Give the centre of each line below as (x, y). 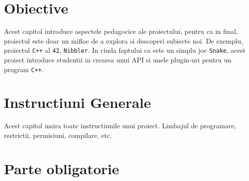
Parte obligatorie (62, 168)
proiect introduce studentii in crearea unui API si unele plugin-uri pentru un (118, 59)
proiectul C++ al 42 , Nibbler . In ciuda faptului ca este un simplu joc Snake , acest (125, 50)
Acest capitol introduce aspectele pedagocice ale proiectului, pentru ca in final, (121, 31)
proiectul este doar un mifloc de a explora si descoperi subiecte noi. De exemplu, (124, 40)
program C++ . (24, 69)
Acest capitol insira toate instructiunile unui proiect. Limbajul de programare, (120, 126)
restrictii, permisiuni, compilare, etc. (58, 135)
